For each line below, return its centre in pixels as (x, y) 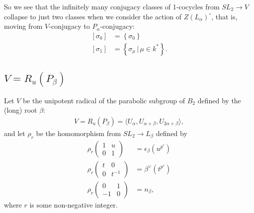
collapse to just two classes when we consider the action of (93, 16)
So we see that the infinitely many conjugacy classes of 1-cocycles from (112, 6)
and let (15, 133)
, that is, (224, 16)
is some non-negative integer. (74, 204)
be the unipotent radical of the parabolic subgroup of (104, 100)
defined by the (219, 100)
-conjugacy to (69, 26)
